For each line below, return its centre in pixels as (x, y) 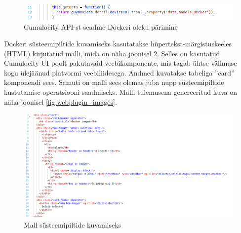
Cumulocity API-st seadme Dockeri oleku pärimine (101, 27)
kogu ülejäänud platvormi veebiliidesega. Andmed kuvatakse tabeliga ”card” (119, 72)
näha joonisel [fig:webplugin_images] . (60, 101)
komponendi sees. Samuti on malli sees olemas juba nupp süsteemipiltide (114, 82)
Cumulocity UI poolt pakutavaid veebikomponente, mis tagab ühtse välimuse (120, 63)
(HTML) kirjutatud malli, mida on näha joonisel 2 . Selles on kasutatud (112, 53)
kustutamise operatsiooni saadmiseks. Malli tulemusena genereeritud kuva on (120, 92)
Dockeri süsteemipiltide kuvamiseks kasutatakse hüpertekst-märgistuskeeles (118, 43)
